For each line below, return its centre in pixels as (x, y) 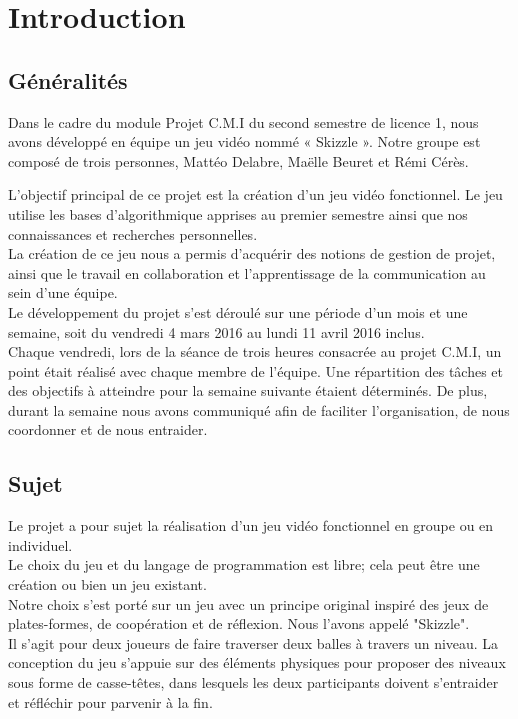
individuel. (40, 544)
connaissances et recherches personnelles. (133, 233)
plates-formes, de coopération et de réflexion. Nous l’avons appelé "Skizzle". (239, 623)
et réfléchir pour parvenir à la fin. (110, 701)
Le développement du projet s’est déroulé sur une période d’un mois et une (238, 311)
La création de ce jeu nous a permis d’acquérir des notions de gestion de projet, (252, 253)
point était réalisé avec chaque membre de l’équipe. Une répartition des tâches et (255, 370)
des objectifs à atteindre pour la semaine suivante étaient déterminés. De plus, (248, 390)
